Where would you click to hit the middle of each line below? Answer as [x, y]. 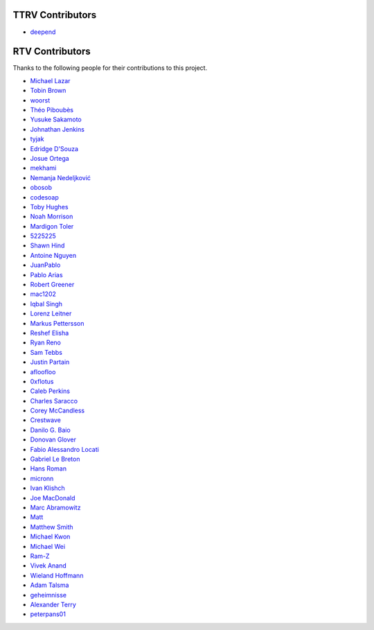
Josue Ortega [50, 158]
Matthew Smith [52, 527]
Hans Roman [48, 469]
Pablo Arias [46, 274]
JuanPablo [45, 265]
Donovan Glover [53, 439]
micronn [42, 478]
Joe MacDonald [53, 498]
